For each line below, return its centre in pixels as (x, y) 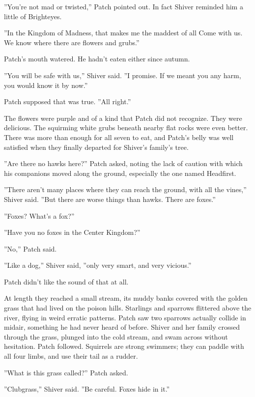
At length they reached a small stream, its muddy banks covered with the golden (126, 298)
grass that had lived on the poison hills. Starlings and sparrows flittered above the (128, 308)
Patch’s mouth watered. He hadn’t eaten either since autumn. (97, 59)
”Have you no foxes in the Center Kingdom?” (72, 232)
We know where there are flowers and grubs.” (72, 42)
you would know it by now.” (46, 85)
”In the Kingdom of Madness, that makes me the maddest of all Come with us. (123, 33)
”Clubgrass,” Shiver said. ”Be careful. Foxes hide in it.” (87, 389)
